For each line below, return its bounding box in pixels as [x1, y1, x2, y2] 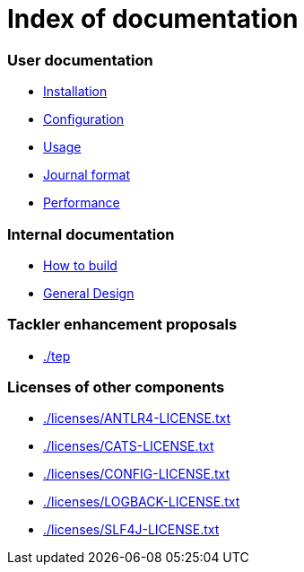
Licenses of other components [7, 378, 225, 396]
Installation [43, 84, 108, 100]
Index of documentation [7, 4, 299, 34]
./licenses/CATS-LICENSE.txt [43, 438, 214, 454]
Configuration [43, 111, 125, 128]
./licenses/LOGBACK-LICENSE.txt [43, 494, 240, 510]
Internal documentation [7, 224, 175, 243]
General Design [43, 285, 135, 301]
